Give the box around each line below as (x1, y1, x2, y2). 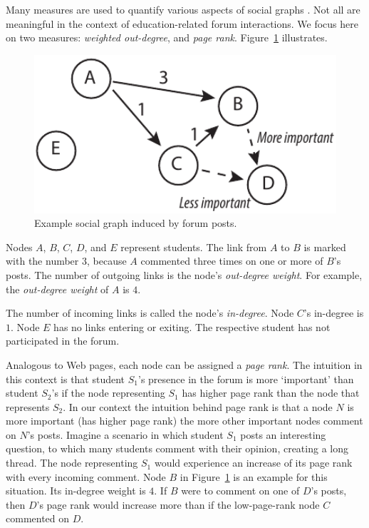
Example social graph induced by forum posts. (34, 215, 237, 230)
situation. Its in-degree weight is (6, 483, 146, 498)
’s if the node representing (51, 385, 165, 400)
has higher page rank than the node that (182, 385, 360, 400)
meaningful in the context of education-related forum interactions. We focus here (6, 16, 358, 31)
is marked (303, 239, 346, 254)
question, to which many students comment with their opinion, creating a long (6, 441, 348, 456)
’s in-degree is (303, 305, 364, 320)
